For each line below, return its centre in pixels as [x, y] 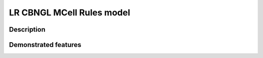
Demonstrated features [45, 45]
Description [27, 29]
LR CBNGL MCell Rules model [70, 12]
